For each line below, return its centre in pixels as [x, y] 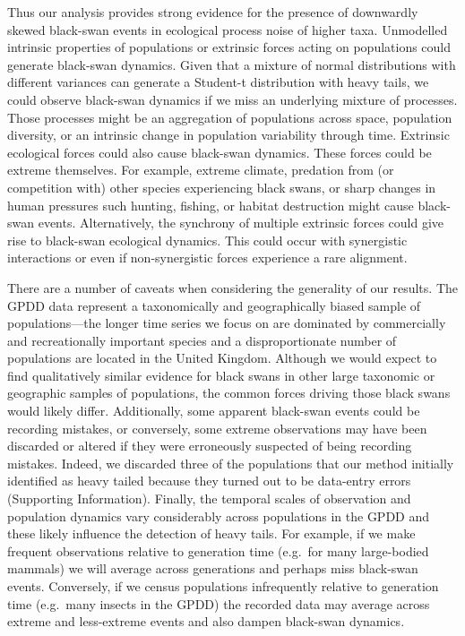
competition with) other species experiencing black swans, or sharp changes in [222, 187]
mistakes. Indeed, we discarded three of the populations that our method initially [231, 463]
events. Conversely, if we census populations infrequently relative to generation [223, 586]
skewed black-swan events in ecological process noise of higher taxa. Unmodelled [228, 29]
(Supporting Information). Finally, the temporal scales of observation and [209, 498]
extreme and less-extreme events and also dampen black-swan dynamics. [206, 621]
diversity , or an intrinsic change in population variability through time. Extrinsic [228, 135]
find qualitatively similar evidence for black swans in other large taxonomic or [221, 375]
